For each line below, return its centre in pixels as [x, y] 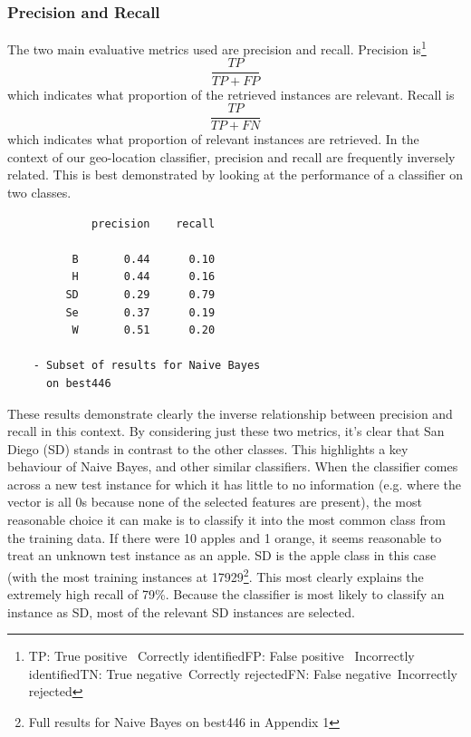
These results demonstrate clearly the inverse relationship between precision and [230, 413]
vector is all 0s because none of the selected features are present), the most [215, 502]
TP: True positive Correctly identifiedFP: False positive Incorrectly [221, 656]
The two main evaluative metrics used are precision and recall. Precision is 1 [217, 48]
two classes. [39, 192]
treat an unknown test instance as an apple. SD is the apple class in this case [222, 555]
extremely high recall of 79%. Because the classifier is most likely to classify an [226, 594]
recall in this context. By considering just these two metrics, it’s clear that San [226, 431]
